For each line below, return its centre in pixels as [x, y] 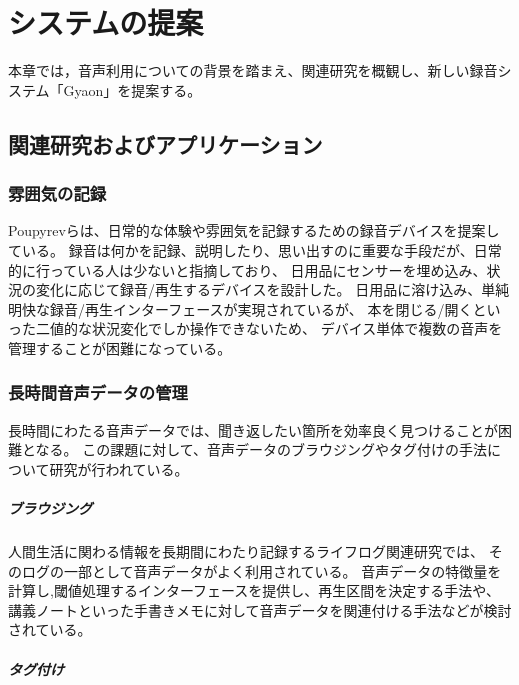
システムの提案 [106, 22]
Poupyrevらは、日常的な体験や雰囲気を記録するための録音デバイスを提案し [254, 230]
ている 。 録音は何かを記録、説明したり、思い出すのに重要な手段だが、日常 [255, 249]
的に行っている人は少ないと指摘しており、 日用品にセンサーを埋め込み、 [247, 269]
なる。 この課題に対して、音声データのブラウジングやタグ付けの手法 [261, 449]
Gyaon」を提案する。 [132, 89]
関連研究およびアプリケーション [165, 143]
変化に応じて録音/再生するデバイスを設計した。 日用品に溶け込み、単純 [272, 289]
